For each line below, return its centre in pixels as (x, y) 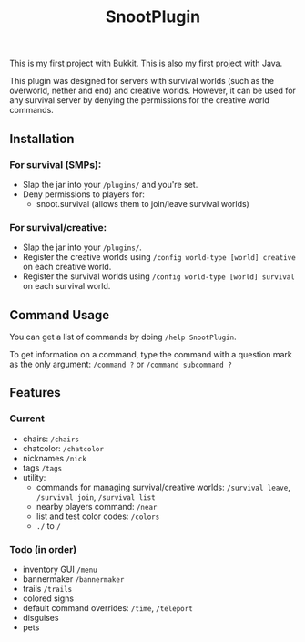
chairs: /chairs (51, 439)
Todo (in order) (43, 549)
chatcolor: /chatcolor (63, 448)
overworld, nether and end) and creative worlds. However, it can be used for (152, 91)
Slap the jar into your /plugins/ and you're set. (110, 184)
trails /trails (47, 588)
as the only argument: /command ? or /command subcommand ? (121, 364)
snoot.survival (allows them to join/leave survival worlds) (143, 203)
